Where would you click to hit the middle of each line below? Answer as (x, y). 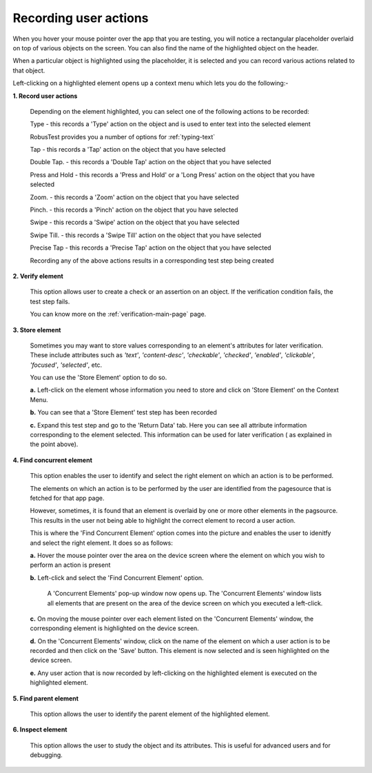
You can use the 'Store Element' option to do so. (99, 378)
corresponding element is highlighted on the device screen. (114, 628)
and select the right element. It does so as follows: (102, 543)
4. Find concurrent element (53, 460)
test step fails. (50, 301)
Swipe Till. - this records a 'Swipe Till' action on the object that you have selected (146, 235)
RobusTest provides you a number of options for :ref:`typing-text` (123, 137)
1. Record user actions (45, 96)
